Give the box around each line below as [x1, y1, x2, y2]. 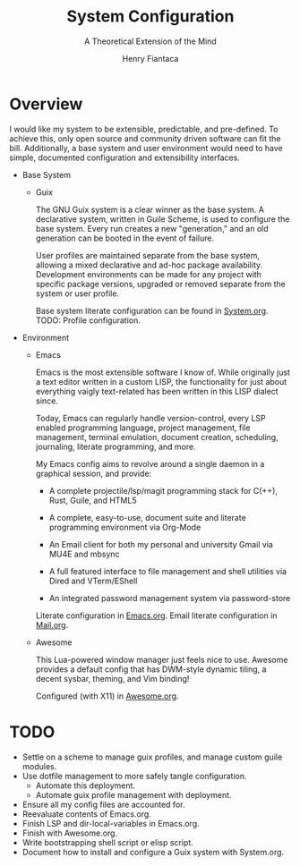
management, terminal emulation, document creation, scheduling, [35, 431, 279, 442]
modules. [21, 760, 57, 771]
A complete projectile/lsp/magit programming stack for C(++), [48, 485, 278, 496]
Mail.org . [35, 619, 69, 630]
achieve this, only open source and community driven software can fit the [9, 132, 281, 144]
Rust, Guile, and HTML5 [48, 495, 137, 505]
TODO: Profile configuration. [35, 315, 141, 326]
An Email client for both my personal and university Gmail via [48, 539, 273, 549]
